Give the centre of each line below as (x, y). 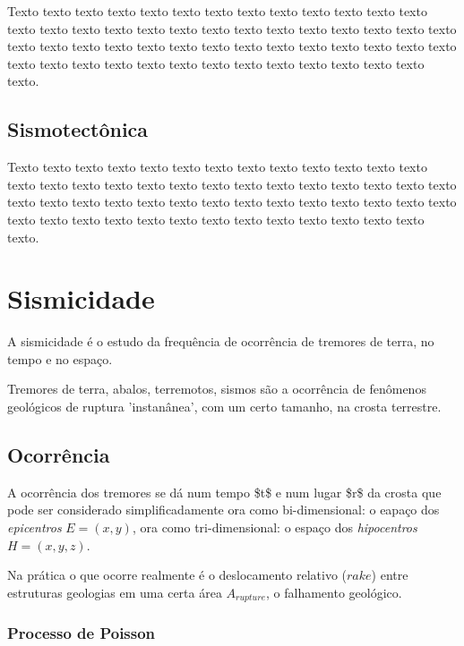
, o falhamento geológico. (334, 592)
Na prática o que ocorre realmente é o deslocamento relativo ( (177, 575)
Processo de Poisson (82, 633)
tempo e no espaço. (60, 358)
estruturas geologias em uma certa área (115, 592)
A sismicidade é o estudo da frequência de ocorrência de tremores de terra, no (221, 341)
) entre (390, 575)
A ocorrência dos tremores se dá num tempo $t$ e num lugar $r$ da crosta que (224, 492)
